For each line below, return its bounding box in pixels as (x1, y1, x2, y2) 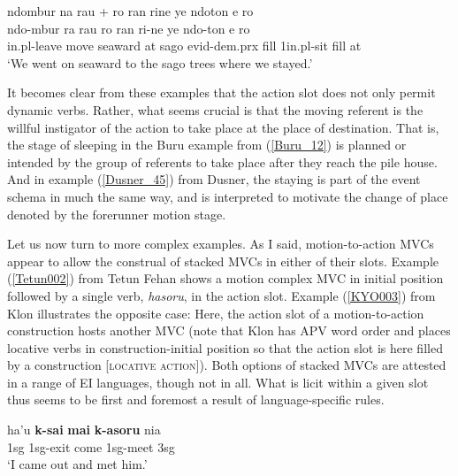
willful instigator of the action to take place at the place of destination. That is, (7, 118, 439, 136)
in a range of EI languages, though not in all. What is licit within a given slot (7, 372, 429, 391)
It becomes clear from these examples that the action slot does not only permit (7, 83, 436, 102)
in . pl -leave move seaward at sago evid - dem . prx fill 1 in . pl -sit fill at (7, 36, 362, 55)
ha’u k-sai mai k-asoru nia (7, 420, 161, 439)
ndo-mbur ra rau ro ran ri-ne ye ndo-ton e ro (7, 19, 250, 37)
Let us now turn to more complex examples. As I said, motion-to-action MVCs (7, 234, 434, 253)
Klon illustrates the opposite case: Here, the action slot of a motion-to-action (7, 303, 424, 322)
